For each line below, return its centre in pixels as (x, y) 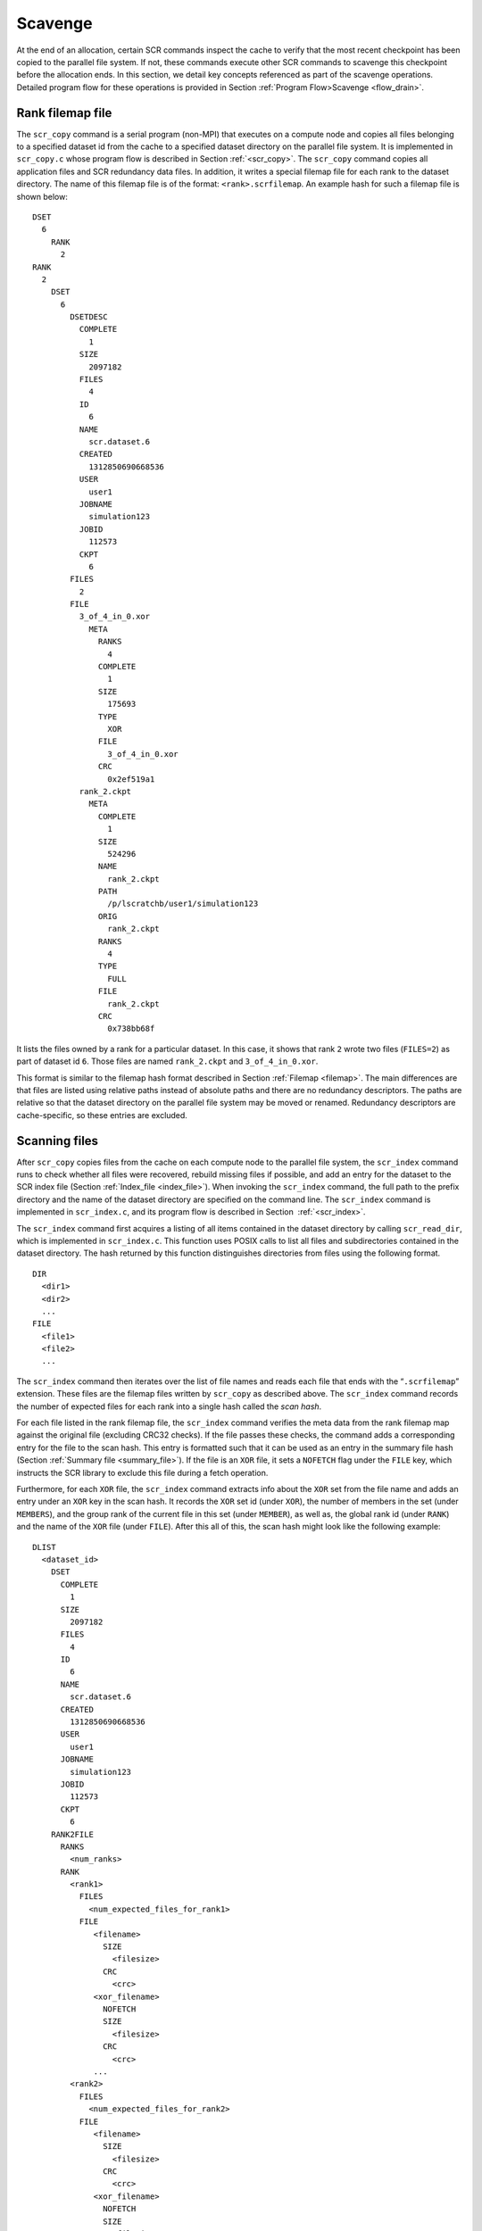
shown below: (42, 196)
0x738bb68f (131, 1029)
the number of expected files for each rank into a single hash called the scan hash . (169, 1406)
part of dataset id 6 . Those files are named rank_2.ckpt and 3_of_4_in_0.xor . (167, 1061)
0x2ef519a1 (131, 779)
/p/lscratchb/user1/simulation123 (183, 904)
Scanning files (57, 1141)
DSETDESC (89, 317)
